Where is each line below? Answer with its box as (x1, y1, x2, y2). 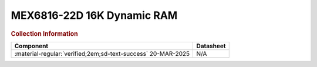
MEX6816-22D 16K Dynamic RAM (11, 9, 178, 22)
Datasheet (196, 42, 226, 50)
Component (14, 42, 49, 50)
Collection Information (11, 29, 79, 38)
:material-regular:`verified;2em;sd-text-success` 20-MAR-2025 (14, 49, 190, 58)
